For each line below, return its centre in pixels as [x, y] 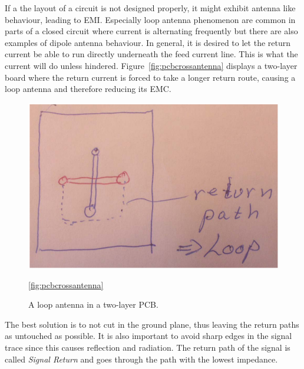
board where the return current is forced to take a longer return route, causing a [150, 77]
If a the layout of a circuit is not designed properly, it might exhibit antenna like [150, 8]
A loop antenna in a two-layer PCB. [93, 304]
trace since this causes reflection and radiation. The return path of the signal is [148, 347]
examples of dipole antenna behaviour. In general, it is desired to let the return [148, 42]
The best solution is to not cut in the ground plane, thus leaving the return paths [152, 324]
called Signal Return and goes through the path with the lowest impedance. [141, 359]
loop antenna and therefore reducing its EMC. [88, 89]
